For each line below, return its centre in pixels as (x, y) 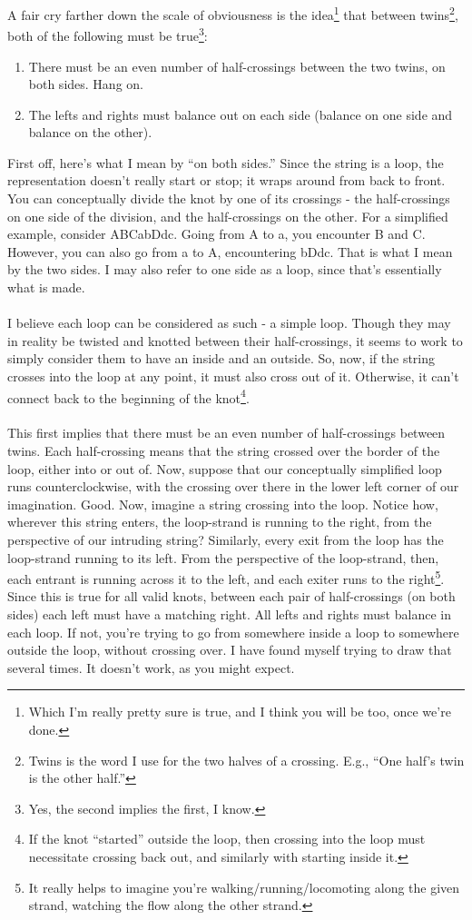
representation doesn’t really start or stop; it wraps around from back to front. (226, 180)
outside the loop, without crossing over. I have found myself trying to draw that (230, 650)
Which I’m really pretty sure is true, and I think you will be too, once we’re (240, 712)
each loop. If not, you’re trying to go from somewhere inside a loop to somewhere (233, 632)
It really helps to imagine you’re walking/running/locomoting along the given (244, 887)
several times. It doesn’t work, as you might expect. (151, 667)
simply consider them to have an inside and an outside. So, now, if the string (221, 358)
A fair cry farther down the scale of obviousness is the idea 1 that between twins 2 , (233, 13)
